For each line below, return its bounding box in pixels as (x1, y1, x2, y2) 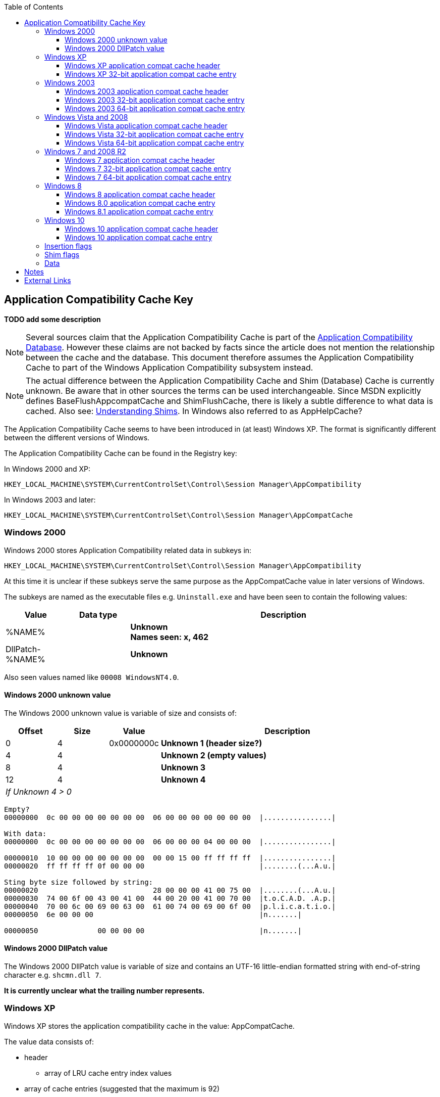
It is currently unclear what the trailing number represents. (4, 986, 205, 995)
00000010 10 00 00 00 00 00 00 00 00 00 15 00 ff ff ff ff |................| (4, 853, 336, 862)
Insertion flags (44, 242, 92, 250)
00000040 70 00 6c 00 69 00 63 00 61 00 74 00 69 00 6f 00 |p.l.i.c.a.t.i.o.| (4, 902, 336, 910)
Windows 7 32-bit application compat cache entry (65, 164, 231, 173)
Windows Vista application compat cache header (65, 121, 228, 130)
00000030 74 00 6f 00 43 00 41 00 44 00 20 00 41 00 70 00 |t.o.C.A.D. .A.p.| (4, 894, 336, 902)
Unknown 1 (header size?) (160, 738, 262, 748)
